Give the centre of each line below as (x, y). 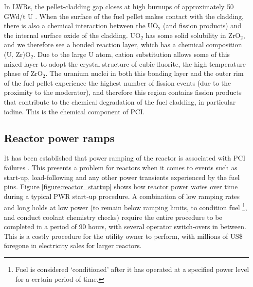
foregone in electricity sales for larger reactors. (73, 245)
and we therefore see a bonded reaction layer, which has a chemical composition (123, 45)
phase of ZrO (23, 73)
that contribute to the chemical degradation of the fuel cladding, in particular (120, 101)
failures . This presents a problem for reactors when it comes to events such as (121, 167)
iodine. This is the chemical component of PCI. (74, 111)
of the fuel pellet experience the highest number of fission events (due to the (117, 82)
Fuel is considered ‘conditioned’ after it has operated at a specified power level (132, 269)
